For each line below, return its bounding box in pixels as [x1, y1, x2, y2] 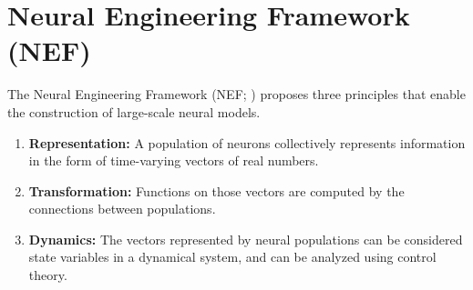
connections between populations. [28, 199, 216, 218]
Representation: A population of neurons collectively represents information [28, 133, 466, 152]
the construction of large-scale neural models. [7, 102, 261, 121]
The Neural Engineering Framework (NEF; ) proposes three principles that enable [7, 85, 466, 104]
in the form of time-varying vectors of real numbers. [28, 151, 319, 170]
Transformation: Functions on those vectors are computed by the [28, 181, 405, 200]
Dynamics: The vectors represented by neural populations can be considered [28, 229, 463, 248]
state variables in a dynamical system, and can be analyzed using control [28, 247, 437, 266]
